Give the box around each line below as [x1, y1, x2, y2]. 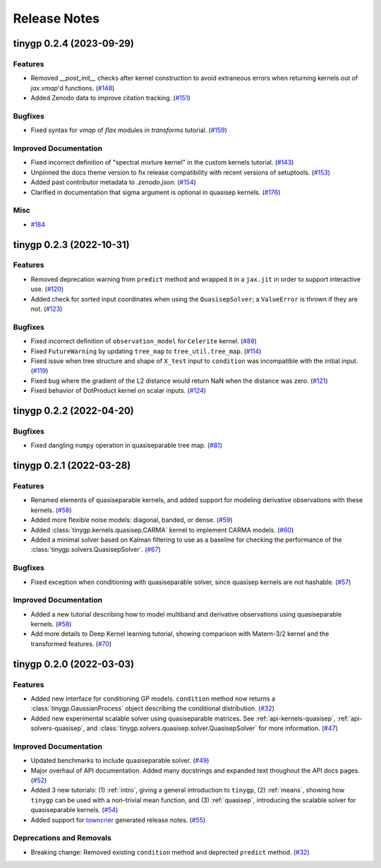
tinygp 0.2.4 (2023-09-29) [13, 37, 134, 49]
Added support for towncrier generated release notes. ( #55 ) [30, 816, 206, 824]
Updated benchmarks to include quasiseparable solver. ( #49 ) [30, 756, 210, 765]
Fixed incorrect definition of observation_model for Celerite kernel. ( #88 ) [30, 337, 258, 345]
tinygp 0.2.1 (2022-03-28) [13, 460, 131, 472]
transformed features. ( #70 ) [30, 639, 112, 648]
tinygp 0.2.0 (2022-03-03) [13, 658, 134, 670]
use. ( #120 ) [30, 285, 64, 293]
